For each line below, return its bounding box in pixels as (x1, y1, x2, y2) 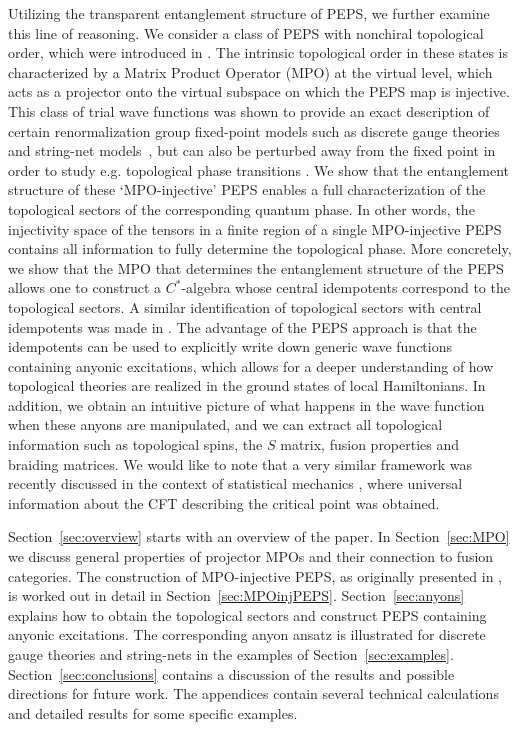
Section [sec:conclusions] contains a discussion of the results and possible (8, 663, 455, 684)
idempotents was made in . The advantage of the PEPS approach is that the (8, 316, 477, 337)
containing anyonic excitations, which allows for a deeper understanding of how (8, 355, 494, 376)
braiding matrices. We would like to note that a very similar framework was (8, 453, 473, 474)
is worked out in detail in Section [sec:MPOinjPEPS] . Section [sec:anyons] (8, 585, 465, 606)
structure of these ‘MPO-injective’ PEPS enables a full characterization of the (8, 179, 486, 200)
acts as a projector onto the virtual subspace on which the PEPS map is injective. (8, 81, 510, 102)
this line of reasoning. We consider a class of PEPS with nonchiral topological (8, 22, 484, 43)
